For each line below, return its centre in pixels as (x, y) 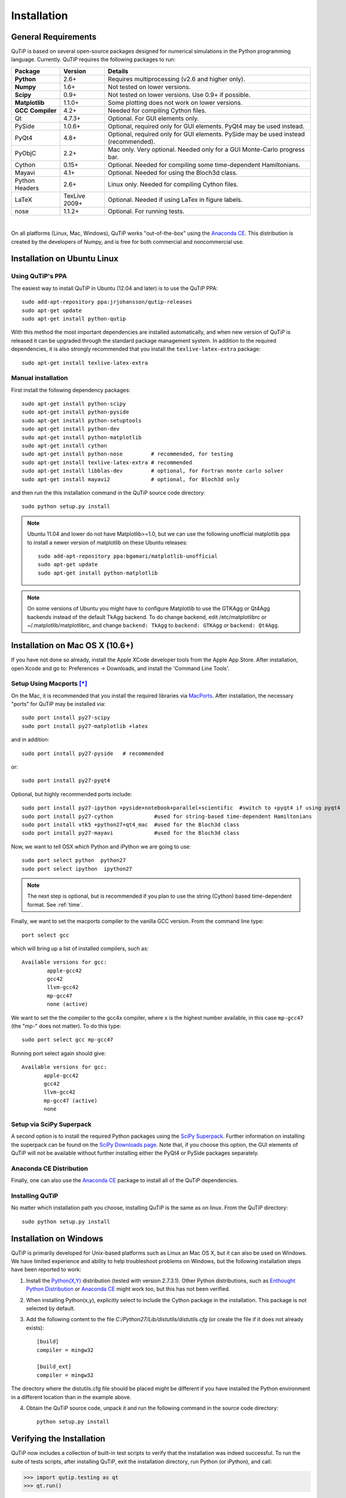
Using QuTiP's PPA (39, 276)
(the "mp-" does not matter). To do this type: (66, 1026)
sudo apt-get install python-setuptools (82, 420)
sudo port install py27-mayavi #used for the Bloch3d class (130, 833)
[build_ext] (54, 1367)
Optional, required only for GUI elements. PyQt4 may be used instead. (206, 126)
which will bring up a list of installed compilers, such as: (80, 948)
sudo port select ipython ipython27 (77, 869)
